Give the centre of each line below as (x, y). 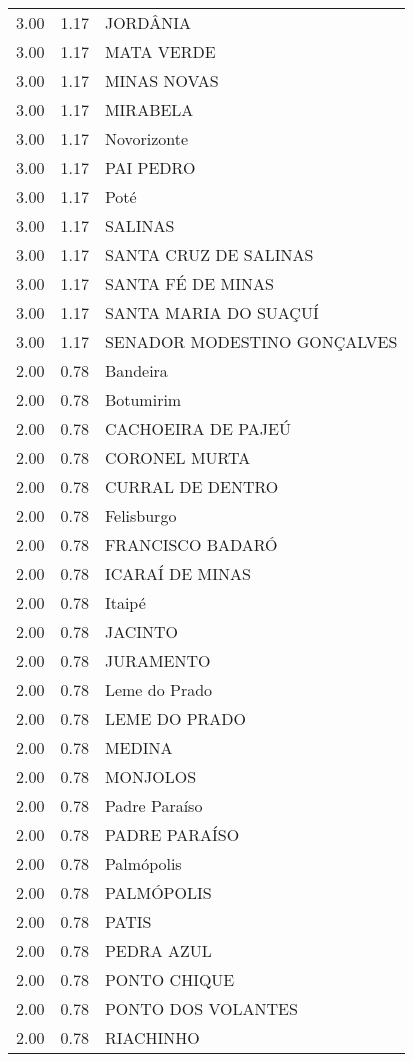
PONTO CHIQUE (169, 979)
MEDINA (138, 747)
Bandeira (136, 370)
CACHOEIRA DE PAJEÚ (197, 428)
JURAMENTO (157, 660)
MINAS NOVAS (161, 80)
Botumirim (143, 399)
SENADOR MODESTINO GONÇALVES (251, 341)
